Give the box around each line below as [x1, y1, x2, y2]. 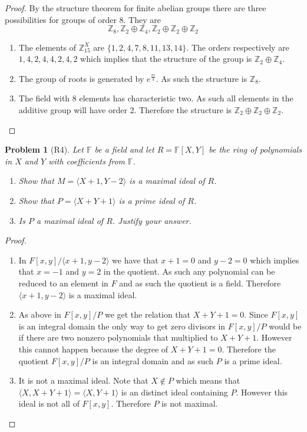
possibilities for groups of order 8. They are [5, 13, 161, 25]
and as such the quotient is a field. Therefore [119, 276, 281, 289]
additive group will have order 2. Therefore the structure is [18, 104, 232, 116]
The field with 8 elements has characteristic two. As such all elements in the [18, 92, 293, 104]
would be [269, 319, 302, 332]
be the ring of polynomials [209, 143, 302, 156]
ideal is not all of [18, 397, 80, 410]
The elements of [18, 41, 77, 53]
